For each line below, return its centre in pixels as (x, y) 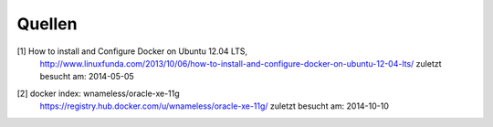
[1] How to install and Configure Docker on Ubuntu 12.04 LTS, (132, 51)
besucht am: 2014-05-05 (87, 77)
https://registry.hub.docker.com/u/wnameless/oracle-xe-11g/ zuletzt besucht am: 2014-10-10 (215, 106)
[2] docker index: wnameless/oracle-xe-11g (98, 93)
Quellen (47, 24)
